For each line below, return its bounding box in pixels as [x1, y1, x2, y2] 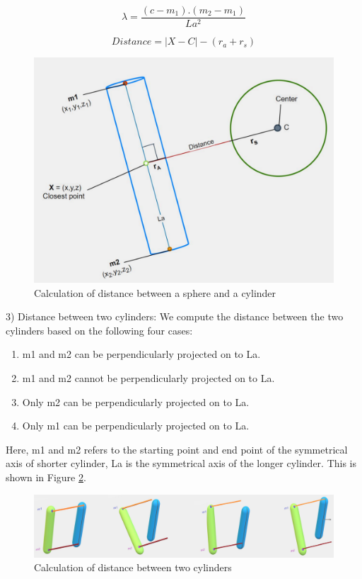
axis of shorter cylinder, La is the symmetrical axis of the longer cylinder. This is [6, 456, 357, 471]
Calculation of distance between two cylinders [34, 560, 232, 575]
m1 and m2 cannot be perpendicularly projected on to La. [22, 371, 275, 386]
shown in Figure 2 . [6, 470, 86, 484]
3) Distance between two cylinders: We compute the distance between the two [6, 309, 344, 324]
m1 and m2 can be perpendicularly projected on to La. [22, 347, 261, 361]
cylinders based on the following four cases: [6, 322, 193, 337]
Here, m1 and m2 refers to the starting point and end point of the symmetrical [6, 442, 348, 456]
